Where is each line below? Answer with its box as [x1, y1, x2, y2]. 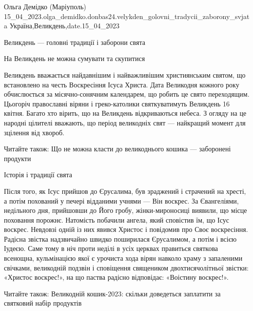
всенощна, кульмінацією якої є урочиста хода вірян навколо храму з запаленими [4, 253, 243, 263]
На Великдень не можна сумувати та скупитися [4, 53, 145, 63]
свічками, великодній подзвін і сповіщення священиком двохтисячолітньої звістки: [4, 262, 249, 272]
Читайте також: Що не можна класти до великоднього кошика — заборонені [4, 144, 231, 154]
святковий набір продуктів [4, 298, 82, 308]
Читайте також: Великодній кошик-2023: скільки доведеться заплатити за [4, 288, 221, 298]
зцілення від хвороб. [4, 127, 65, 137]
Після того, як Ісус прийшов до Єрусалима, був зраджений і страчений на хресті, [4, 186, 246, 196]
